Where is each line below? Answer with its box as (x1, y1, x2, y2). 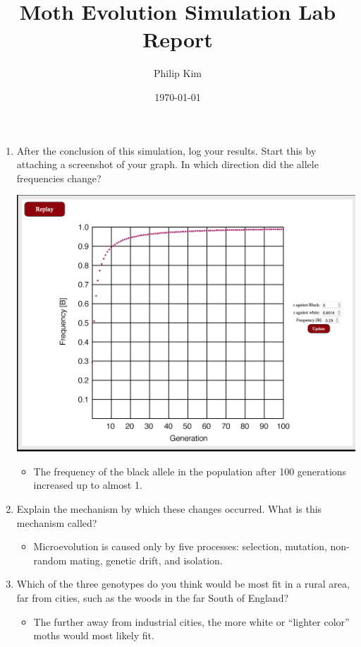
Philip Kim (154, 66, 202, 81)
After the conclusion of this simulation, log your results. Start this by (16, 143, 317, 158)
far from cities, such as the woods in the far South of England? (16, 590, 289, 605)
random (33, 552, 67, 567)
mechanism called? (16, 515, 97, 530)
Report (142, 25, 213, 54)
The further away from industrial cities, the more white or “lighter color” (33, 614, 350, 629)
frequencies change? (16, 170, 102, 185)
